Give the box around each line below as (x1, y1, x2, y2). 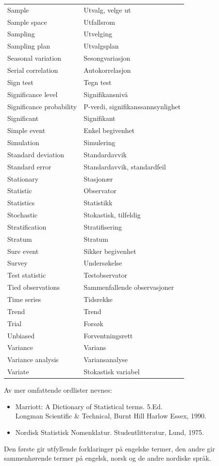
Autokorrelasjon (84, 65, 131, 75)
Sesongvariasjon (84, 53, 131, 63)
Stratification (7, 221, 47, 232)
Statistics (7, 198, 35, 208)
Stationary (7, 173, 39, 183)
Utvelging (84, 29, 112, 39)
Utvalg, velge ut (84, 4, 131, 15)
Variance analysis (7, 354, 59, 365)
